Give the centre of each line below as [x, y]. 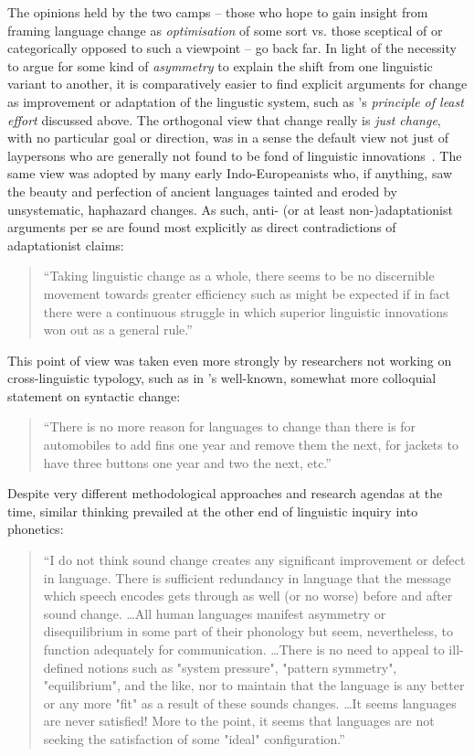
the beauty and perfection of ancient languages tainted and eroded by [202, 191]
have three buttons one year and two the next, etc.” [187, 462]
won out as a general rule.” [118, 330]
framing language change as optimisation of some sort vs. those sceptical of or [225, 30]
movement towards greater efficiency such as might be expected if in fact [247, 293]
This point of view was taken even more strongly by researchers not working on [230, 360]
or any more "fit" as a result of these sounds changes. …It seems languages [250, 703]
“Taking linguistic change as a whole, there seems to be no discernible [239, 276]
